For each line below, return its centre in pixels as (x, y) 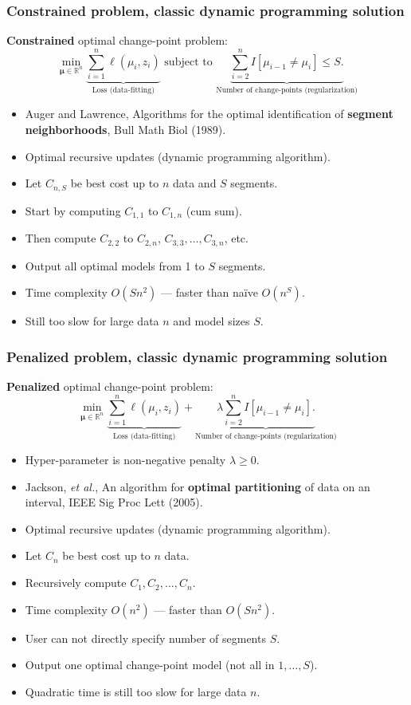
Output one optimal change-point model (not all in (150, 665)
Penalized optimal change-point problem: (110, 386)
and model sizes (211, 321)
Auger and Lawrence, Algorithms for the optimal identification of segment (209, 114)
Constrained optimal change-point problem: (117, 40)
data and (194, 183)
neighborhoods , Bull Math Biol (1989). (125, 129)
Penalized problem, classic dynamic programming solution (197, 356)
